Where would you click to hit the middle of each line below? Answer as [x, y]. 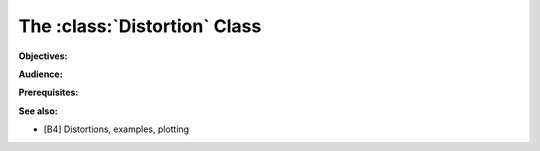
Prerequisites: [48, 92]
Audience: [41, 74]
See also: [38, 111]
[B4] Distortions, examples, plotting [116, 129]
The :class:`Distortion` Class [140, 26]
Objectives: [43, 56]
